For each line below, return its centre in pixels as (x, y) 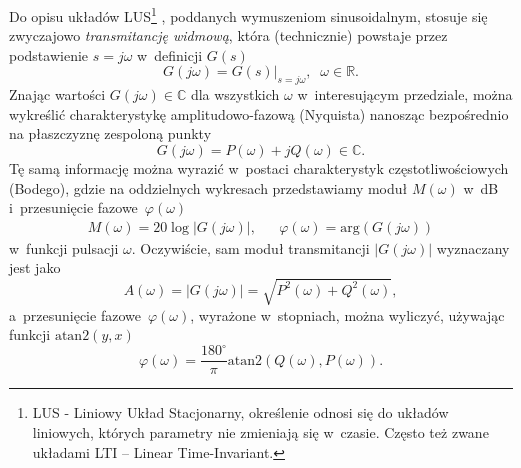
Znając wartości (57, 94)
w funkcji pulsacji (64, 247)
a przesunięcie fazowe (75, 314)
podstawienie (49, 54)
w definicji (170, 54)
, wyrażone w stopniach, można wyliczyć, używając (347, 314)
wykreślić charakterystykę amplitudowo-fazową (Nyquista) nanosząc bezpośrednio (259, 113)
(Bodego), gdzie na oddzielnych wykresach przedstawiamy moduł (208, 187)
